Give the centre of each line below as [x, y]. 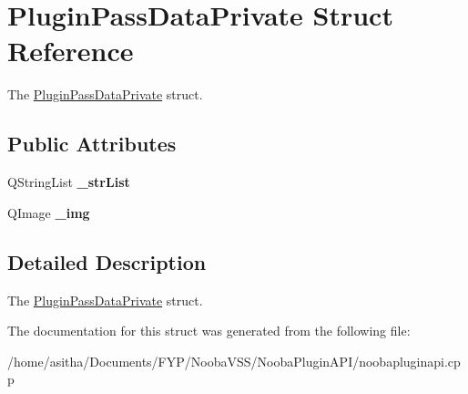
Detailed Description [107, 261]
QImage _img [49, 212]
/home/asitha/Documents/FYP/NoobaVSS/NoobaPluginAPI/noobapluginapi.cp [234, 361]
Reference [71, 51]
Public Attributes [92, 144]
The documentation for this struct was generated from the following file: [209, 331]
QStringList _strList [69, 182]
